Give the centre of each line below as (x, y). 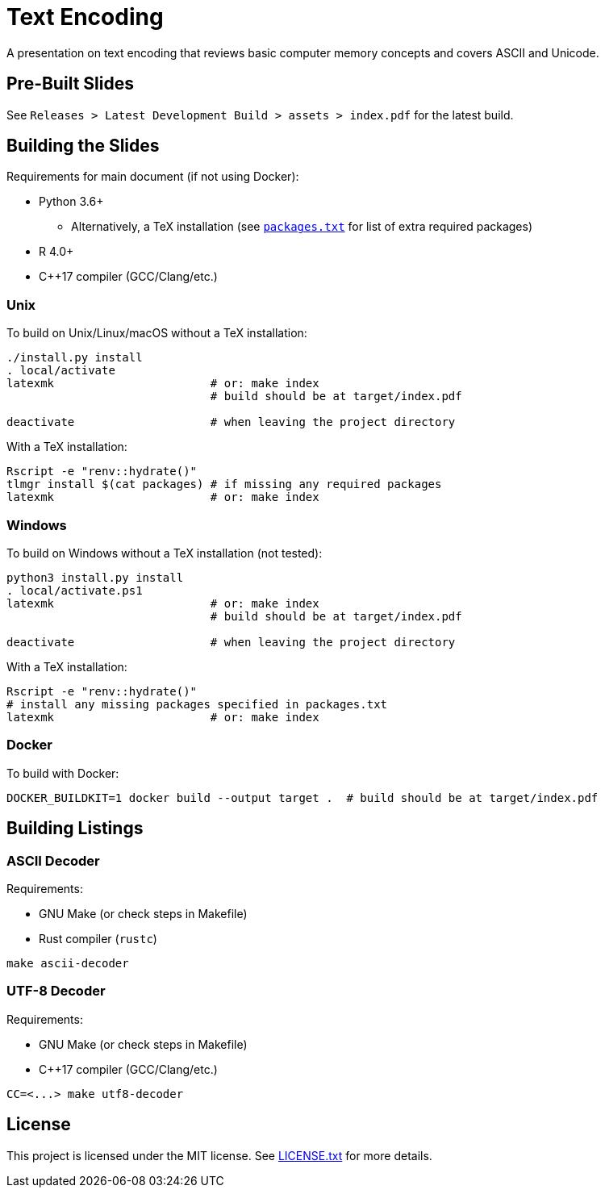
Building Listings (75, 829)
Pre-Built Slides (70, 84)
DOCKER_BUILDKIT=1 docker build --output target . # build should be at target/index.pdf (302, 797)
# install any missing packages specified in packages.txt (197, 704)
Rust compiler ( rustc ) (98, 938)
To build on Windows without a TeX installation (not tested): (165, 553)
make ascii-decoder (68, 963)
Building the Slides (83, 146)
